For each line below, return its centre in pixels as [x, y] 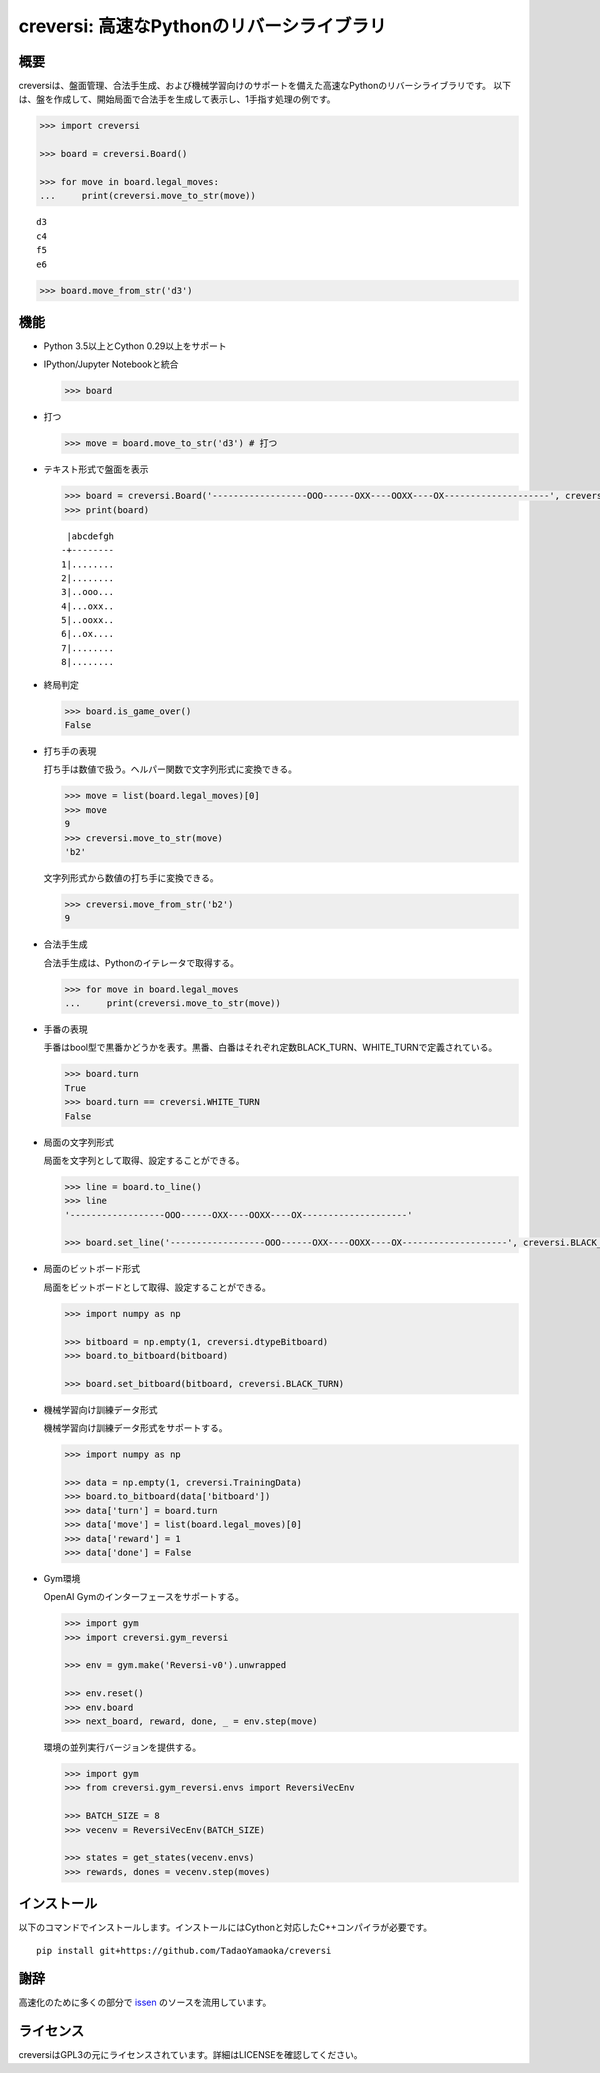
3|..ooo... [88, 592]
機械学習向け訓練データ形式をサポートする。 [135, 1428]
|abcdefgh [90, 536]
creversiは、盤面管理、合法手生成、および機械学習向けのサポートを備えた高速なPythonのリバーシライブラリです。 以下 [265, 86]
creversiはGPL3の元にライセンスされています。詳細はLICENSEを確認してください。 [191, 2055]
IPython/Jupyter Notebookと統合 [111, 364]
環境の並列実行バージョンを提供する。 [122, 1747]
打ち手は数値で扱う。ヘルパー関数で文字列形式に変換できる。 [170, 769]
